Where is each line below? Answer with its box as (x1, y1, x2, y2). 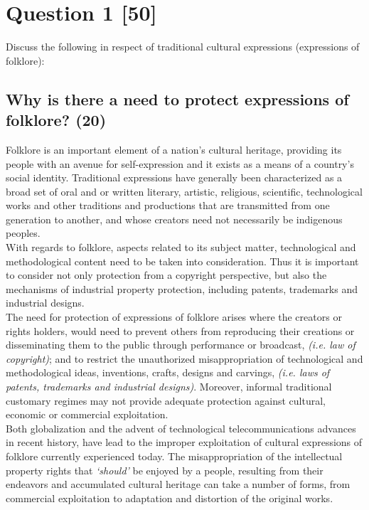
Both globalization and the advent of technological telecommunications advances (6, 420, 356, 435)
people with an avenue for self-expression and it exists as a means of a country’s (6, 156, 354, 171)
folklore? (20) (6, 109, 107, 131)
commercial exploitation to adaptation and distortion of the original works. (6, 490, 333, 505)
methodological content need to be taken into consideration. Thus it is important (6, 253, 359, 268)
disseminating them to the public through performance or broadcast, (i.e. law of (6, 337, 355, 352)
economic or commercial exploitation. (6, 407, 169, 422)
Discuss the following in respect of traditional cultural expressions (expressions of (6, 39, 360, 54)
